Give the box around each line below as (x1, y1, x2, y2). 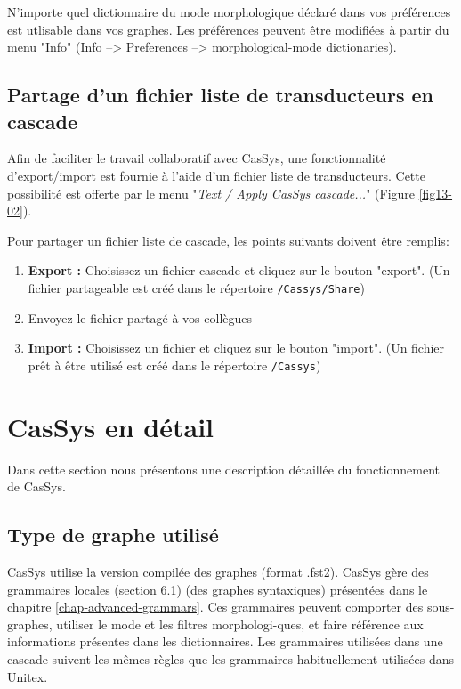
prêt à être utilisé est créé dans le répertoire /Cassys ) (28, 355, 321, 374)
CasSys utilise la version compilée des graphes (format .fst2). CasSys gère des (7, 562, 429, 580)
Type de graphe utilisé (7, 521, 219, 548)
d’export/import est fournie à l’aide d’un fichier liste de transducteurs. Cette (7, 166, 425, 184)
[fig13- (418, 183, 453, 202)
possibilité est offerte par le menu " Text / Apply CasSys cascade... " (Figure (7, 183, 416, 202)
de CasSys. (7, 477, 66, 496)
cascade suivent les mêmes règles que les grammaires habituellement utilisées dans (7, 649, 455, 668)
